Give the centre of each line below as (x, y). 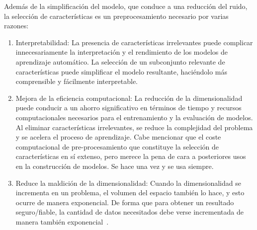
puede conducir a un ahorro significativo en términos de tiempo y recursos (128, 108)
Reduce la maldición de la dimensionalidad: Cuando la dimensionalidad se (128, 183)
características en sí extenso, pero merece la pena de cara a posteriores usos (131, 156)
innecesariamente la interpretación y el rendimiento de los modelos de (122, 52)
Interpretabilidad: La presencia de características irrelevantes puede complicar (134, 42)
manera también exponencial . (62, 221)
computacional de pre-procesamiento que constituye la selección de (117, 146)
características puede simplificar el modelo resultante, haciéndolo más (121, 71)
